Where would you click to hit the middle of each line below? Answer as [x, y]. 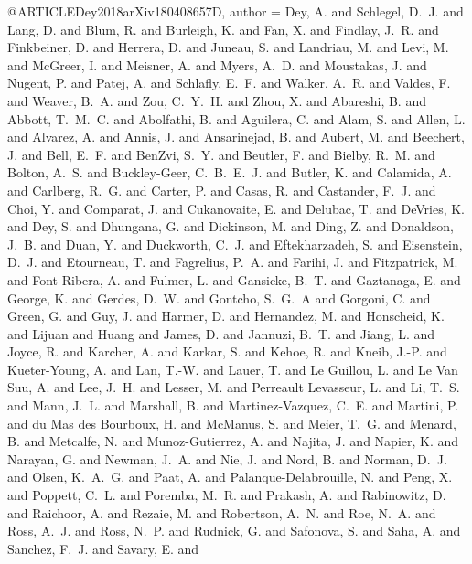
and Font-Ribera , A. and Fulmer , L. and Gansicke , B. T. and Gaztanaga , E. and [234, 279]
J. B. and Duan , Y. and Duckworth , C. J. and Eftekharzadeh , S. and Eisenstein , [235, 244]
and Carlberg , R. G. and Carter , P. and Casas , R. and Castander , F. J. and [222, 190]
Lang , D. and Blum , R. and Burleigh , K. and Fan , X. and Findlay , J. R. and [223, 29]
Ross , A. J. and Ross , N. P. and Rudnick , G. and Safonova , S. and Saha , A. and [234, 531]
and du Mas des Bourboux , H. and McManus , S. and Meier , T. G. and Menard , [232, 423]
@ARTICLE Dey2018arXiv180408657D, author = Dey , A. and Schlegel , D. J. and [236, 11]
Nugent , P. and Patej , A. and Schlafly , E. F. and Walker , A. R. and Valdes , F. [229, 83]
